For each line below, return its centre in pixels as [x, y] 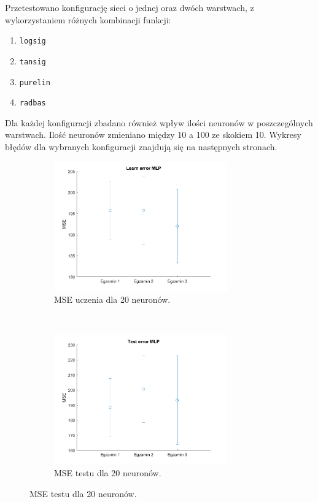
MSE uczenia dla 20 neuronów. [112, 299]
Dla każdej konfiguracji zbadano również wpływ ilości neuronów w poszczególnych [159, 122]
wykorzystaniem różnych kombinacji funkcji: [88, 19]
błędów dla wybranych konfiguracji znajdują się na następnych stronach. [141, 146]
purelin [35, 82]
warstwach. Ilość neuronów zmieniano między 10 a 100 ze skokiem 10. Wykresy [153, 135]
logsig [33, 41]
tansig [33, 62]
